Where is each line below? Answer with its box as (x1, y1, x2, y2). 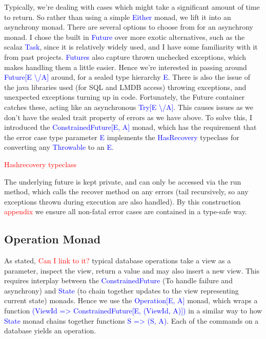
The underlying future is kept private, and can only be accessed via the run (4, 176, 241, 187)
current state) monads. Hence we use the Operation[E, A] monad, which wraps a (4, 295, 258, 306)
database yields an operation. (4, 325, 96, 336)
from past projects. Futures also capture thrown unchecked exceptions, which (4, 51, 247, 62)
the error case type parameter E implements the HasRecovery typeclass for (4, 131, 239, 142)
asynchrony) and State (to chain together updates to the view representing (4, 285, 239, 296)
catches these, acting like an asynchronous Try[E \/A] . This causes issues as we (4, 101, 253, 112)
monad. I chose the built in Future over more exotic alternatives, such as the (4, 31, 245, 42)
